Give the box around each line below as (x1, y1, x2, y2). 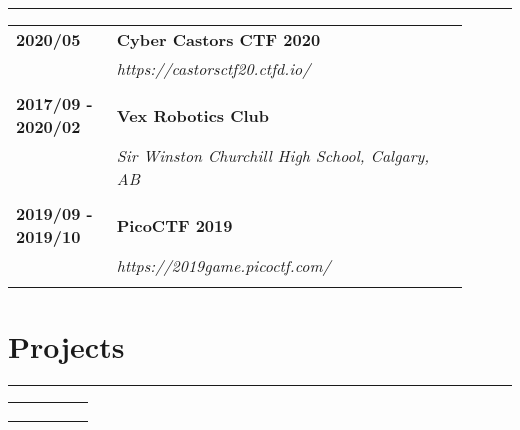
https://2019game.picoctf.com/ (116, 254, 331, 277)
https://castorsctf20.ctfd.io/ (116, 57, 311, 80)
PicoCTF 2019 (116, 213, 233, 237)
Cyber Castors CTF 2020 (116, 28, 321, 51)
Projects (8, 326, 125, 367)
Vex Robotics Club (116, 103, 270, 127)
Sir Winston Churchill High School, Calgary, (116, 144, 430, 167)
